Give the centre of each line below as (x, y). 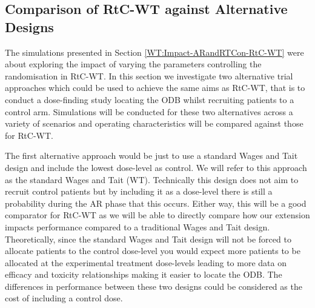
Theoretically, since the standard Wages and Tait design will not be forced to (148, 239)
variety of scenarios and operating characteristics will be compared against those (154, 123)
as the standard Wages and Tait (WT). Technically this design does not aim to (152, 179)
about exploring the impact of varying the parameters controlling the (133, 64)
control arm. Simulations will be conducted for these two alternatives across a (149, 111)
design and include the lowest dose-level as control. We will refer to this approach (156, 167)
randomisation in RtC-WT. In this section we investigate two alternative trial (149, 75)
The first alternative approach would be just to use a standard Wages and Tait (151, 156)
